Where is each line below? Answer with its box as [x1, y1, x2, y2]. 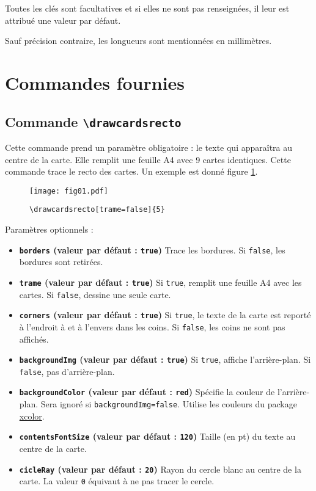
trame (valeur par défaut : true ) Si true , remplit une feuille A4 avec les [19, 275, 302, 288]
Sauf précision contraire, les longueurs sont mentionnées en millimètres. [5, 34, 272, 47]
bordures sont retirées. [19, 255, 103, 268]
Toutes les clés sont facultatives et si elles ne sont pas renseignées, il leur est [5, 2, 290, 14]
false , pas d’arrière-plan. [19, 365, 115, 377]
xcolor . [19, 409, 45, 422]
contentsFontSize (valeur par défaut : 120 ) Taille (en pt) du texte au [19, 430, 296, 443]
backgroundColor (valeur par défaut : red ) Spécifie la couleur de [19, 385, 275, 398]
